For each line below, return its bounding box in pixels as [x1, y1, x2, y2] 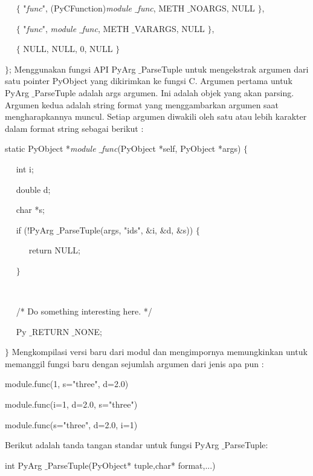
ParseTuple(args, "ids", [59, 223, 143, 236]
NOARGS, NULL [190, 2, 255, 14]
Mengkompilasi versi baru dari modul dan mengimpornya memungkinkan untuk [11, 345, 308, 358]
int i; [16, 162, 34, 175]
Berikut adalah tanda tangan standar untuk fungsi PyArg [5, 439, 219, 451]
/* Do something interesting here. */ [16, 305, 152, 318]
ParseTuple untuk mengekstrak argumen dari [141, 62, 309, 75]
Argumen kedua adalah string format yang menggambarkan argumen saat [5, 98, 279, 111]
